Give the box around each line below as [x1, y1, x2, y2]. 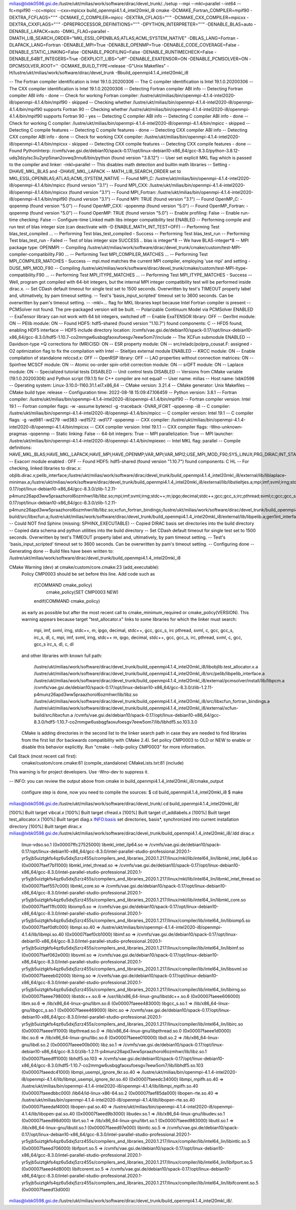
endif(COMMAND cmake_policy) [34, 598, 101, 604]
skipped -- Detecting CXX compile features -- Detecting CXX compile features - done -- [72, 141, 252, 147]
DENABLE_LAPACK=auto [9, 28, 60, 34]
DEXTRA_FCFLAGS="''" [9, 14, 58, 20]
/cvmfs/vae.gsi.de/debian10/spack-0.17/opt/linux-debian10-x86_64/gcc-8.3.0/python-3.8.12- [52, 148, 240, 154]
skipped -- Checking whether [72, 99, 132, 106]
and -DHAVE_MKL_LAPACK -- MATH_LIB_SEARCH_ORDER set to [49, 168, 181, 175]
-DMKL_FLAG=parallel [61, 28, 106, 34]
